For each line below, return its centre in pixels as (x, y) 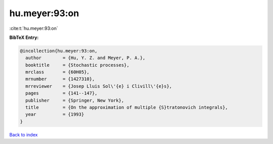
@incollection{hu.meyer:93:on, (59, 51)
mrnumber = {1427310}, (60, 79)
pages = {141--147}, (62, 93)
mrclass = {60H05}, (57, 72)
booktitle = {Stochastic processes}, (78, 65)
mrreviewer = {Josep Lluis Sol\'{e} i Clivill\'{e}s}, (99, 86)
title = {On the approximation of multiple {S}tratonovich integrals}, (127, 108)
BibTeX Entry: (24, 37)
